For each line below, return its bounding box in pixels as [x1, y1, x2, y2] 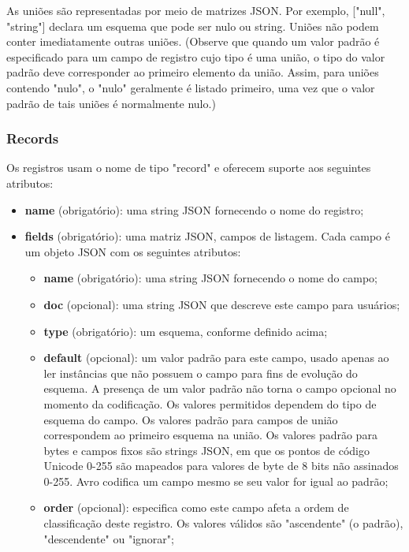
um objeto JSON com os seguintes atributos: [24, 243, 241, 259]
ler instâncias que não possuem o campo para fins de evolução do [43, 364, 358, 381]
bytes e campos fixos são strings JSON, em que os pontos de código [43, 442, 370, 458]
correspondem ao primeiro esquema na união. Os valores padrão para [43, 427, 377, 443]
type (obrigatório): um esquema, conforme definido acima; [43, 323, 328, 339]
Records [6, 129, 59, 148]
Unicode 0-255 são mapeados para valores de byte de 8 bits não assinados [43, 457, 399, 474]
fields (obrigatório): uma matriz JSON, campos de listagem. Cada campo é [24, 228, 390, 244]
